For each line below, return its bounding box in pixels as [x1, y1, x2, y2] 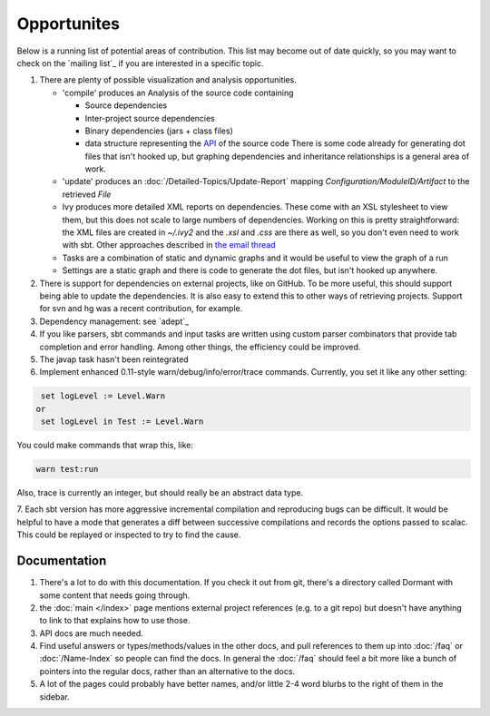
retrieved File [62, 189, 112, 200]
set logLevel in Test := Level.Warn [41, 417, 204, 427]
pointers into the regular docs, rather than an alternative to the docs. [39, 665, 295, 676]
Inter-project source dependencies [84, 113, 215, 123]
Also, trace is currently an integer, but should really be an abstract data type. [16, 487, 304, 498]
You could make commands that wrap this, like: [16, 440, 194, 451]
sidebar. [39, 691, 70, 702]
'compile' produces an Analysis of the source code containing [62, 87, 294, 98]
